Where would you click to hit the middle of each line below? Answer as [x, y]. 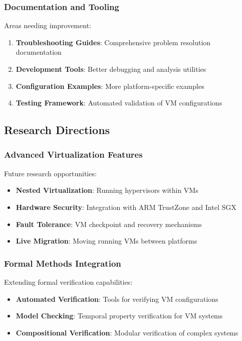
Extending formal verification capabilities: [68, 281]
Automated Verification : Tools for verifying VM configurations [117, 299]
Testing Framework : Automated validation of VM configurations [119, 103]
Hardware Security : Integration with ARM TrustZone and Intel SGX [126, 207]
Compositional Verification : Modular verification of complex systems [127, 332]
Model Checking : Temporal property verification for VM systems [119, 316]
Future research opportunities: [50, 173]
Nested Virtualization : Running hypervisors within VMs [107, 190]
